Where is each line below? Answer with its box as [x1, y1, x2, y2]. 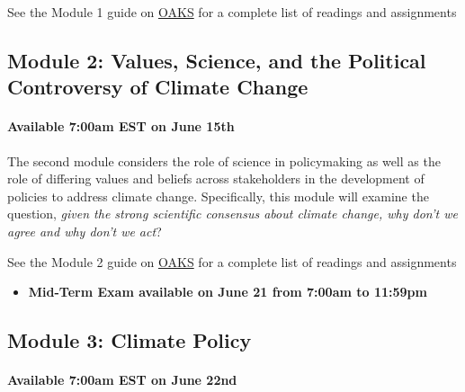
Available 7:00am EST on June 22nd [7, 370, 237, 389]
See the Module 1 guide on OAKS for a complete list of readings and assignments [7, 3, 457, 21]
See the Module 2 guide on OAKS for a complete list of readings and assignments [7, 252, 457, 271]
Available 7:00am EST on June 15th [7, 117, 235, 136]
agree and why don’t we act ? [7, 221, 162, 240]
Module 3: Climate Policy [7, 326, 252, 354]
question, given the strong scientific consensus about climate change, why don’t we [7, 204, 458, 223]
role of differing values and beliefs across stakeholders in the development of [7, 169, 425, 188]
